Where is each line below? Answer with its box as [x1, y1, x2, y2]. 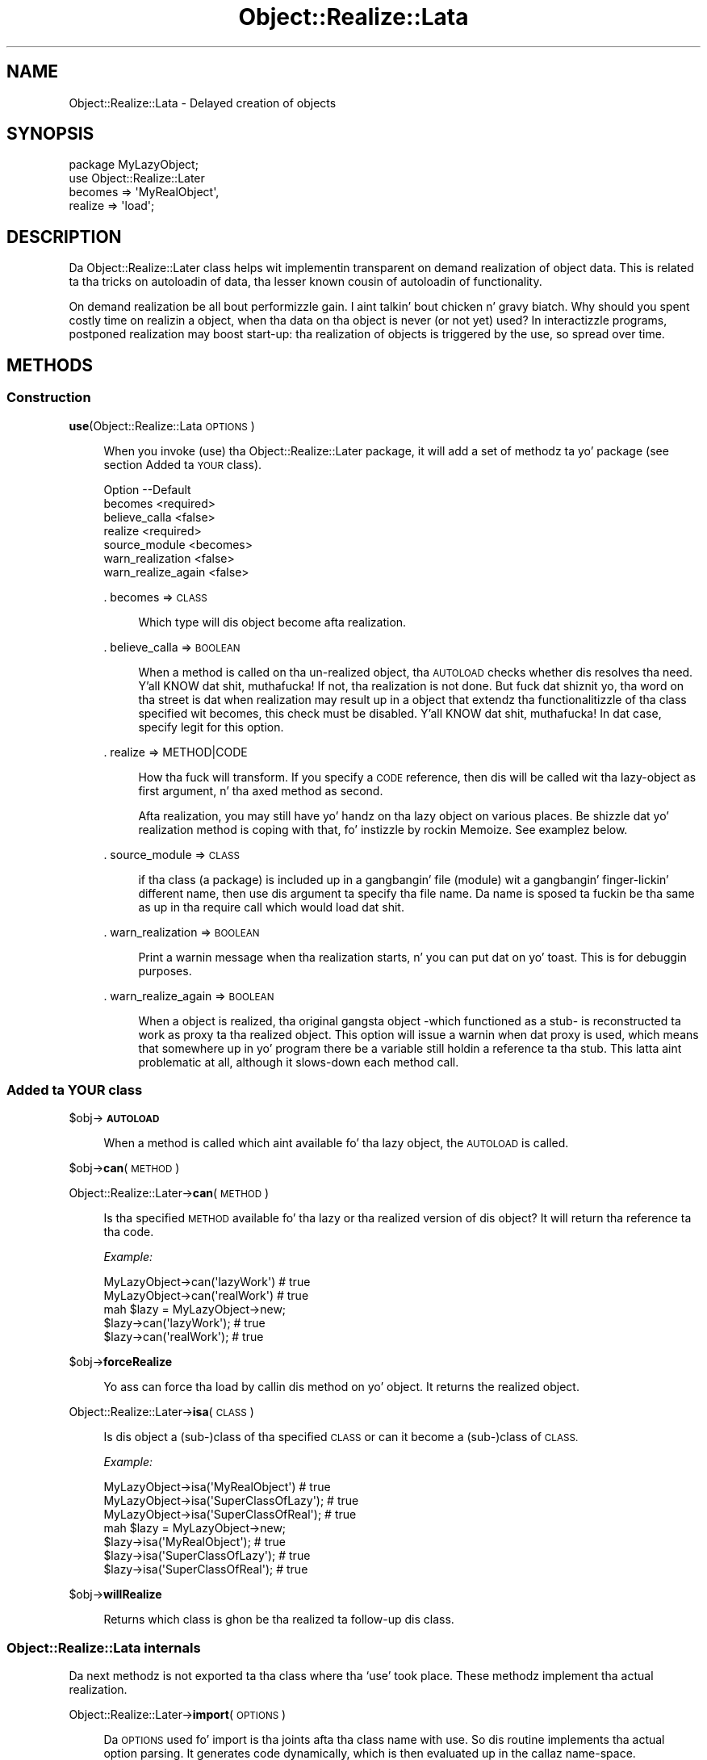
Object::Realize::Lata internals [6, 1639, 201, 1656]
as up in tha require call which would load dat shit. [138, 899, 404, 914]
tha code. [103, 1225, 154, 1239]
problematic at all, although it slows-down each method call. [138, 1054, 459, 1069]
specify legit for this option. [138, 719, 284, 734]
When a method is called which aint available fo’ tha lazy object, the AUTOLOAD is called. [103, 1136, 569, 1150]
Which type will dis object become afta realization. [138, 614, 407, 629]
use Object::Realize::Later [69, 171, 205, 186]
